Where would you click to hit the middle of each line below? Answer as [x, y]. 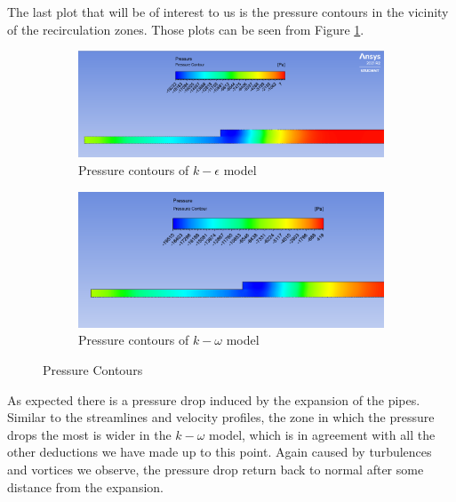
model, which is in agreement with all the [322, 434]
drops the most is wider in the [89, 434]
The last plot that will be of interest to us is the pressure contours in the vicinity [228, 12]
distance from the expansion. [85, 486]
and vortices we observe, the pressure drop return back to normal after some [216, 469]
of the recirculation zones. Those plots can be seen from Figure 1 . [186, 29]
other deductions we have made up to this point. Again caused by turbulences [220, 452]
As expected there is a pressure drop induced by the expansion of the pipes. [214, 399]
